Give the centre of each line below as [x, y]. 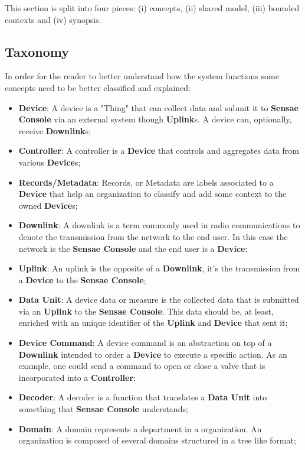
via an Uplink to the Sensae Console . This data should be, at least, [146, 311]
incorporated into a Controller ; [77, 377]
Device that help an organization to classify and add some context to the [152, 194]
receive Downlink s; [55, 130]
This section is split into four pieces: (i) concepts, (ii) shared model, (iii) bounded [152, 8]
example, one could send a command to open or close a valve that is [142, 366]
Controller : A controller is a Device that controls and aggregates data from [159, 150]
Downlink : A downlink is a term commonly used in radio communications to [159, 225]
